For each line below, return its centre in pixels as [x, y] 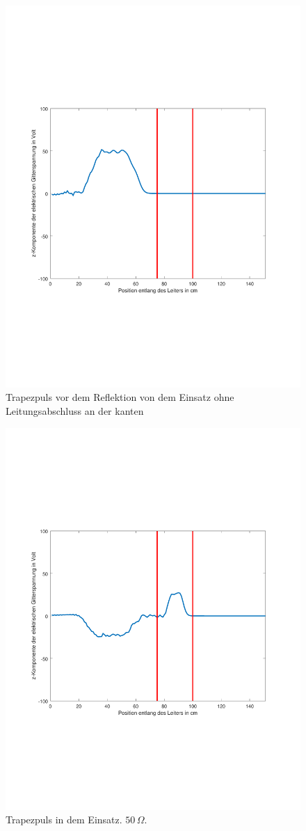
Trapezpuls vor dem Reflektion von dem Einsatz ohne [120, 397]
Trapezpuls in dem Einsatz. [64, 820]
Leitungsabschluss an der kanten [75, 411]
